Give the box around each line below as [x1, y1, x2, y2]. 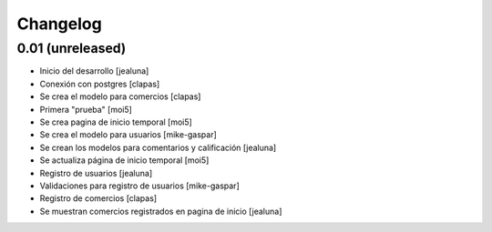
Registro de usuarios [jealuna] [39, 167, 153, 178]
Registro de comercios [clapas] [39, 193, 158, 204]
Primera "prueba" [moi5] [39, 104, 132, 115]
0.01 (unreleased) [16, 40, 127, 56]
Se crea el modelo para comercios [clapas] [39, 91, 201, 102]
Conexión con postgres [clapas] [39, 78, 160, 89]
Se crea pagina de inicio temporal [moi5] [39, 116, 193, 127]
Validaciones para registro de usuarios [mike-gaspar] [39, 180, 241, 191]
